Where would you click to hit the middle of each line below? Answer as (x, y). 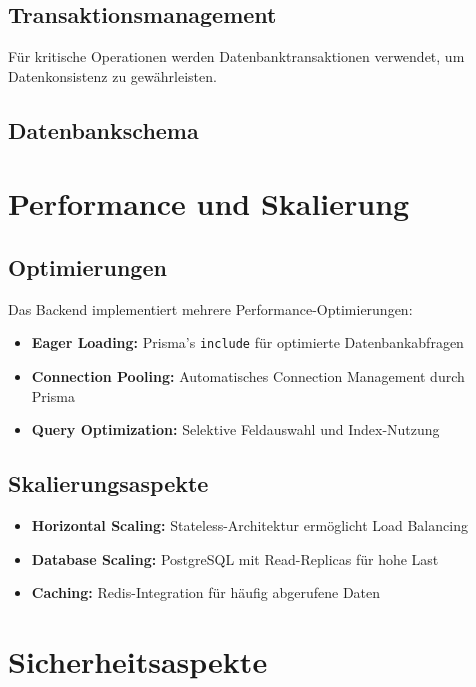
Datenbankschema (103, 129)
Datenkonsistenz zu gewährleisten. (112, 75)
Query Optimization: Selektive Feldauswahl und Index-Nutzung (235, 429)
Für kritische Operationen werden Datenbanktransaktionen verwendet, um (236, 56)
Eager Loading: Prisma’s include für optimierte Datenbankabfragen (247, 342)
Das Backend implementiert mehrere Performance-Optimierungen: (210, 308)
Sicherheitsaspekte (138, 660)
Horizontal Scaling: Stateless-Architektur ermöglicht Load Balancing (249, 524)
